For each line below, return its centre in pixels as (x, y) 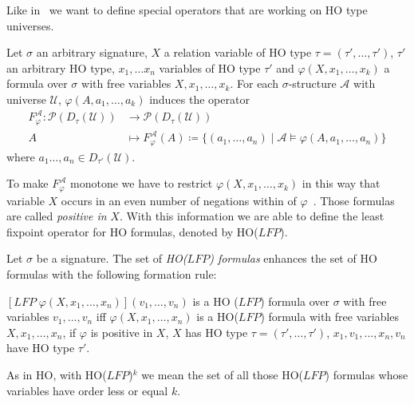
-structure (312, 83)
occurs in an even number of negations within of (179, 200)
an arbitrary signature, (92, 52)
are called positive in (57, 216)
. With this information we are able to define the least (252, 216)
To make (28, 183)
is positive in (122, 332)
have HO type (41, 348)
